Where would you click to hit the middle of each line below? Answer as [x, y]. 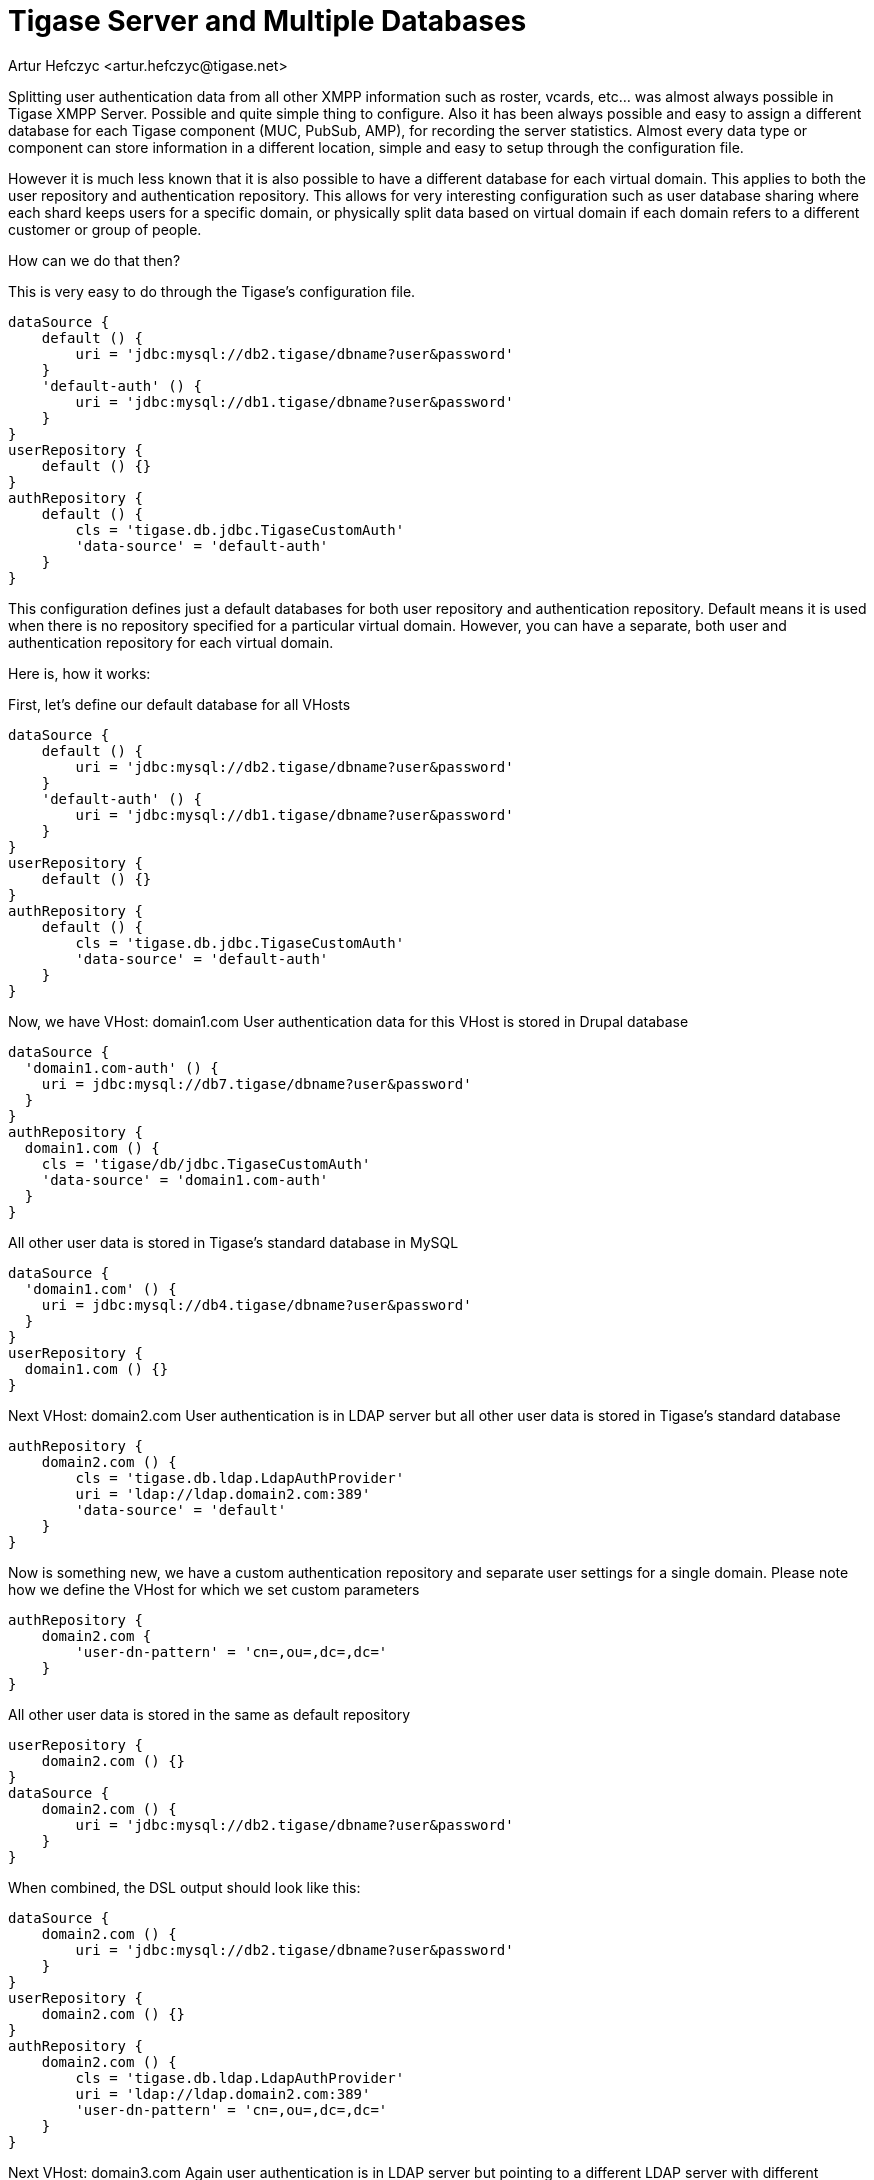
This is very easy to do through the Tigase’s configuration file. [212, 291]
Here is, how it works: [79, 673]
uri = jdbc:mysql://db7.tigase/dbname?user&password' [256, 1083]
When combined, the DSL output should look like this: [184, 1887]
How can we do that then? [94, 260]
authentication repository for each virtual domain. [171, 642]
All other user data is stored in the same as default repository [209, 1714]
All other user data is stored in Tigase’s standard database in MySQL [233, 1242]
